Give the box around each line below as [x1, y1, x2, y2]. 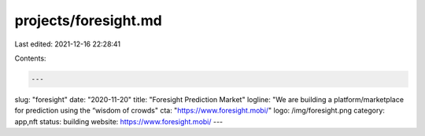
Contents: [14, 53, 46, 63]
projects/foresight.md [14, 12, 163, 29]
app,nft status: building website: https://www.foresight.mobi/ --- [14, 116, 224, 126]
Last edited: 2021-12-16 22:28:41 [14, 39, 121, 49]
